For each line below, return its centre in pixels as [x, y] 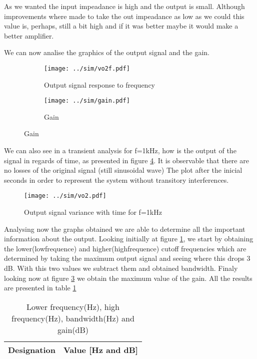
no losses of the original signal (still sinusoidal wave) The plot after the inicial [123, 170]
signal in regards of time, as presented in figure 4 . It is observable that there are [126, 160]
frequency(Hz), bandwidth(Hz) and [73, 318]
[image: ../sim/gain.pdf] [87, 101]
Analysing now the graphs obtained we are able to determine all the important [125, 229]
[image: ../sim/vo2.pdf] [65, 196]
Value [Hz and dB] [100, 349]
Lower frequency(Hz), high [73, 306]
